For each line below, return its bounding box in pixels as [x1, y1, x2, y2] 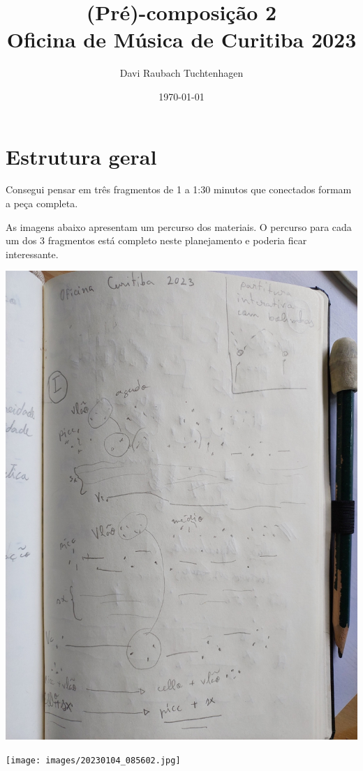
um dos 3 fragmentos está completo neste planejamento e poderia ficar [6, 233, 307, 248]
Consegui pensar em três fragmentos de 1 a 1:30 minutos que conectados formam [6, 182, 352, 197]
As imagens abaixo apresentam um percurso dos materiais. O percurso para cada [6, 219, 352, 234]
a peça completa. [6, 196, 78, 211]
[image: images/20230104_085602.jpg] [6, 756, 181, 765]
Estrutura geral [6, 142, 157, 170]
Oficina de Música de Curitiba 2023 [6, 25, 357, 54]
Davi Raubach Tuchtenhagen [119, 66, 244, 80]
